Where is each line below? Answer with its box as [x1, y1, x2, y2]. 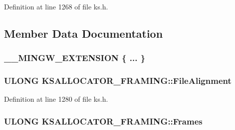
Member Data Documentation [4, 25, 163, 41]
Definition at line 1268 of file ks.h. [4, 1, 108, 11]
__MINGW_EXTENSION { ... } [4, 52, 146, 64]
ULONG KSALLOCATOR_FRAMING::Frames [4, 115, 203, 127]
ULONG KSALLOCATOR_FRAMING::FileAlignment [4, 74, 232, 87]
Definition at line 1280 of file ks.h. [4, 94, 108, 104]
